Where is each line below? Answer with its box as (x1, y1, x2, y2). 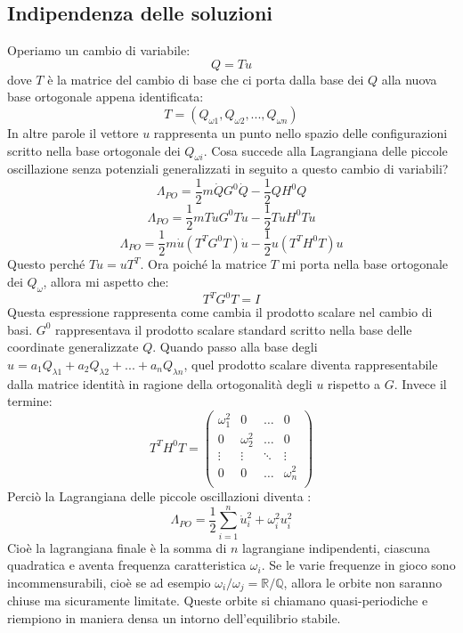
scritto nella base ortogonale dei (7, 141, 181, 159)
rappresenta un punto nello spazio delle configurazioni (153, 123, 448, 142)
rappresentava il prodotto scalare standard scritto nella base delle (55, 320, 412, 338)
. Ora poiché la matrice (140, 255, 267, 273)
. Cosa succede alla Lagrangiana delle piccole (203, 141, 448, 159)
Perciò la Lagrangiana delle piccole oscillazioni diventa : (7, 487, 312, 506)
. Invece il (394, 374, 447, 393)
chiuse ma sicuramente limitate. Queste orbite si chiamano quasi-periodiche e (7, 591, 428, 610)
